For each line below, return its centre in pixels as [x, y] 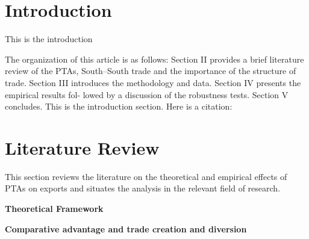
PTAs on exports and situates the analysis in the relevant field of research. [143, 188]
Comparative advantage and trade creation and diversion [126, 228]
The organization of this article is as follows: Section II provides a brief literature [154, 59]
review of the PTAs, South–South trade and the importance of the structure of [151, 71]
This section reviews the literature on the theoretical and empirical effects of [146, 176]
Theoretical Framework [54, 208]
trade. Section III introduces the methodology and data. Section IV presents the [153, 82]
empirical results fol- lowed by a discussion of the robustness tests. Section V [147, 94]
